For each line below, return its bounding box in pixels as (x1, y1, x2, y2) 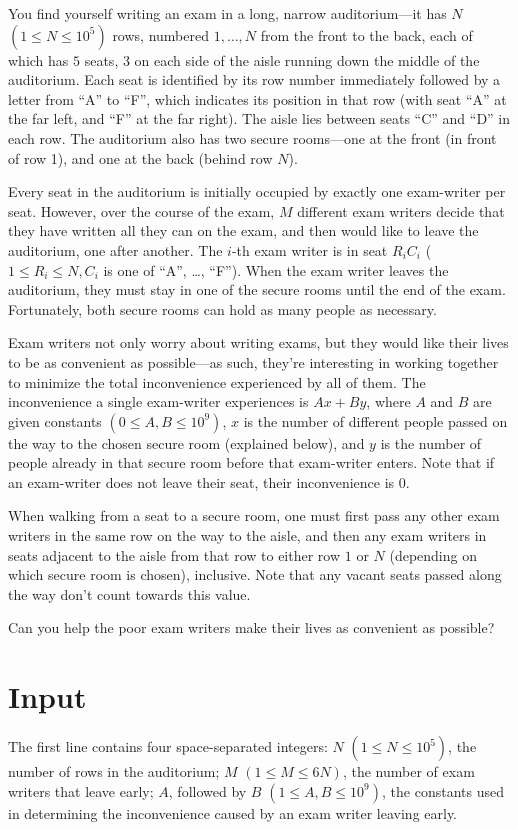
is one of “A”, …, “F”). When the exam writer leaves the (103, 259, 449, 280)
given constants (8, 410, 102, 431)
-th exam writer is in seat (231, 239, 388, 260)
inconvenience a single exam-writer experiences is (8, 391, 309, 412)
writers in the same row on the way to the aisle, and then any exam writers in (8, 525, 487, 546)
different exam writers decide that (297, 200, 505, 221)
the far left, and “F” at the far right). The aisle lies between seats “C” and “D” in (8, 108, 511, 129)
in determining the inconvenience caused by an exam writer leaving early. (8, 802, 458, 823)
